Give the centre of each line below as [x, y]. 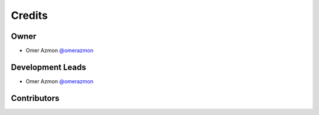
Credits [30, 15]
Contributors [35, 98]
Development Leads [49, 67]
